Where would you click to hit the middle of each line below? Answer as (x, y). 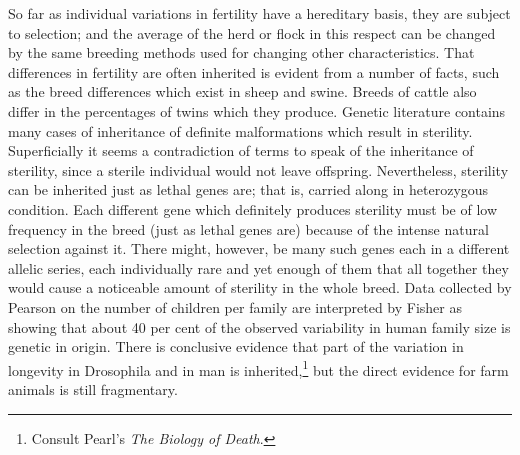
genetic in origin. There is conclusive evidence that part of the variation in (236, 346)
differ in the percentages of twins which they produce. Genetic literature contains (257, 110)
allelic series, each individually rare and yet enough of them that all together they (258, 267)
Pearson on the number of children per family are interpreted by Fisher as (235, 306)
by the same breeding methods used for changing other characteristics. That (241, 52)
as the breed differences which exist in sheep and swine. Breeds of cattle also (242, 91)
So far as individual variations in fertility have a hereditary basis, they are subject (259, 13)
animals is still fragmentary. (93, 388)
